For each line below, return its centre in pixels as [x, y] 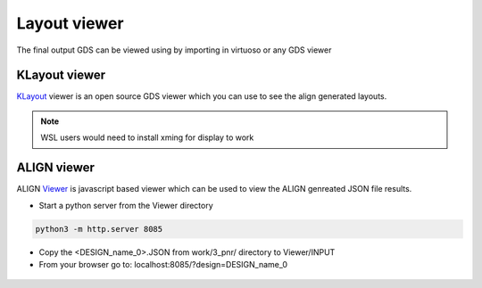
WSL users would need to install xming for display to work [147, 137]
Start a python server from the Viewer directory [126, 205]
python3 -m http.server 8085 [99, 229]
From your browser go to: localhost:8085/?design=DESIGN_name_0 [163, 264]
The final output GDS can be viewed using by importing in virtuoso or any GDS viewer [174, 50]
